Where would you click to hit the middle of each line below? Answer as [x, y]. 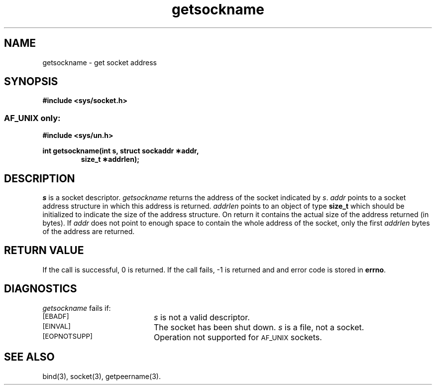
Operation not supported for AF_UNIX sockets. [238, 337]
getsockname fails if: [77, 308]
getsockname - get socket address [100, 62]
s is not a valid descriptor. [202, 317]
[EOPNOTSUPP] [67, 336]
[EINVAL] [56, 326]
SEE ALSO [29, 357]
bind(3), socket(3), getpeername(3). [102, 376]
